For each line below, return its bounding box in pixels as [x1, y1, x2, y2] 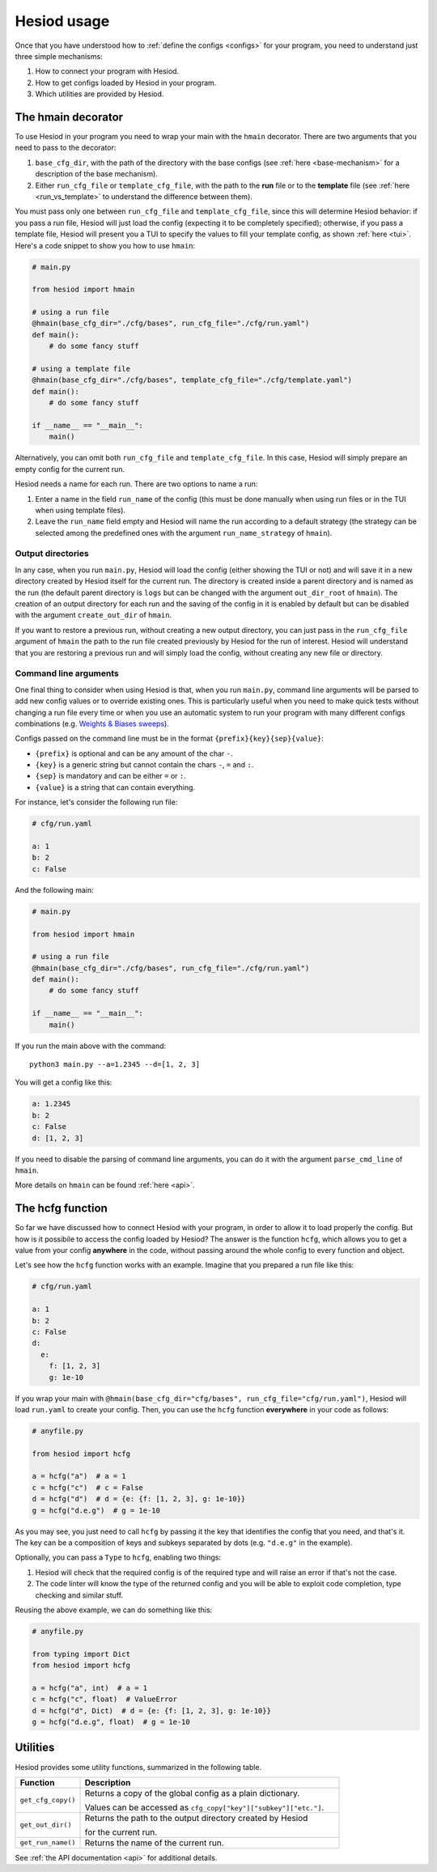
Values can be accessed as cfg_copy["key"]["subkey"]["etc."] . [84, 1802, 325, 1813]
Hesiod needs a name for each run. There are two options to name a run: [15, 479, 258, 489]
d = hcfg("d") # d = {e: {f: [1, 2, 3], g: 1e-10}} [32, 1494, 246, 1504]
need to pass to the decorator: [15, 142, 117, 153]
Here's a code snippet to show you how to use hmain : [15, 240, 196, 250]
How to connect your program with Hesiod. [35, 66, 180, 76]
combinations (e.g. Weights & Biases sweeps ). [15, 719, 169, 728]
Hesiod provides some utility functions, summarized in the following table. [15, 1762, 262, 1772]
